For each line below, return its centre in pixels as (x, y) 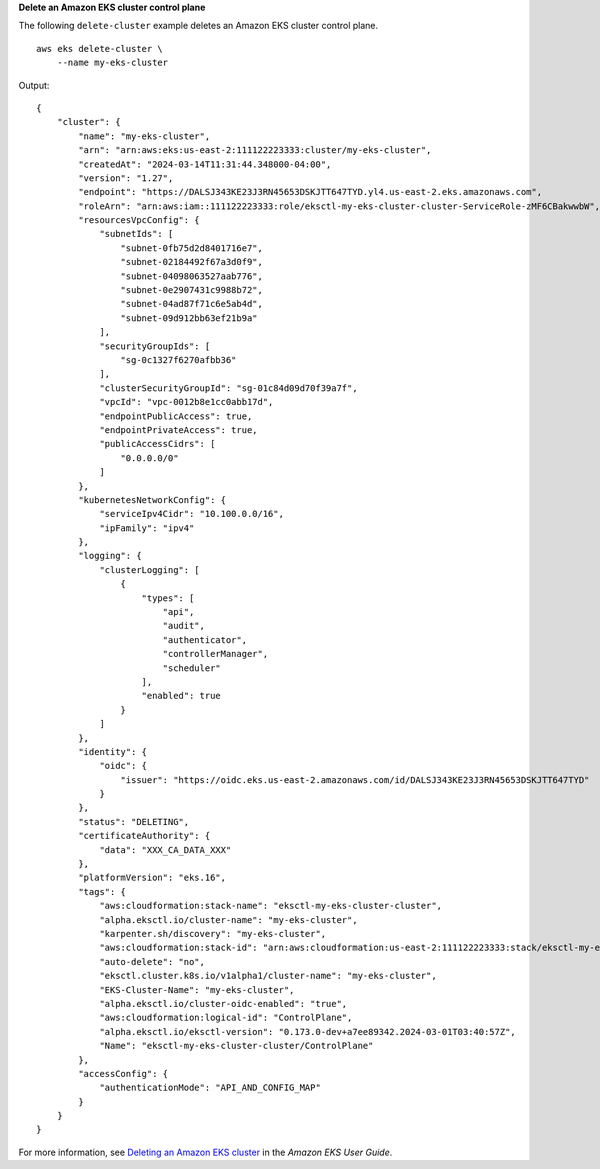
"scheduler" (192, 668)
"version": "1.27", (126, 178)
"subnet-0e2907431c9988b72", (192, 290)
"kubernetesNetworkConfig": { (152, 499)
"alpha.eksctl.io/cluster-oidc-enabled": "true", (223, 1003)
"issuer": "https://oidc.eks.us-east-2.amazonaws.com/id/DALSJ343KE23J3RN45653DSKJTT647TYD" (355, 779)
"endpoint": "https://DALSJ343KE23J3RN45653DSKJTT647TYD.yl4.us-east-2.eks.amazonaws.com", (310, 192)
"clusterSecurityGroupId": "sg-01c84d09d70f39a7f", (229, 388)
